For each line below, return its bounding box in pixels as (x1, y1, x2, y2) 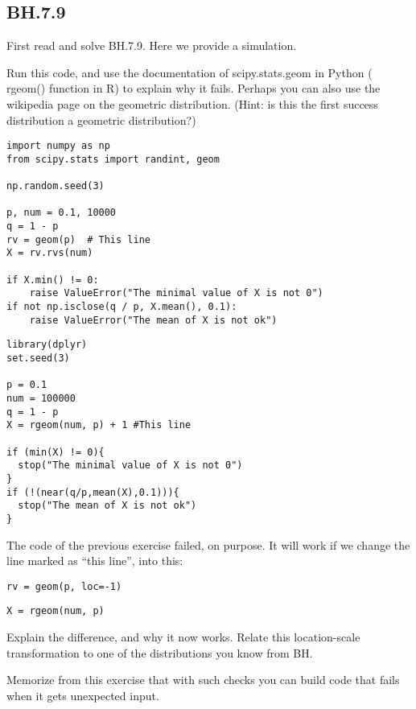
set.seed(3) (6, 352, 70, 365)
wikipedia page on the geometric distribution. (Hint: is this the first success (6, 95, 378, 112)
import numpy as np (6, 140, 110, 152)
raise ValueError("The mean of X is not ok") (29, 314, 278, 326)
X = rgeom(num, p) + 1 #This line (6, 419, 192, 431)
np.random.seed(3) (6, 180, 105, 192)
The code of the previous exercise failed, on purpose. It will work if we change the (6, 536, 410, 553)
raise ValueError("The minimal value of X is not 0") (29, 287, 323, 299)
